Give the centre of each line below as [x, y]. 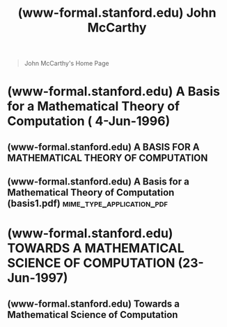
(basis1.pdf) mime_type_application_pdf [88, 204]
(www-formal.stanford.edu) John [117, 13]
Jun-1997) [38, 278]
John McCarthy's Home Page [66, 64]
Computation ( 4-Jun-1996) [89, 121]
